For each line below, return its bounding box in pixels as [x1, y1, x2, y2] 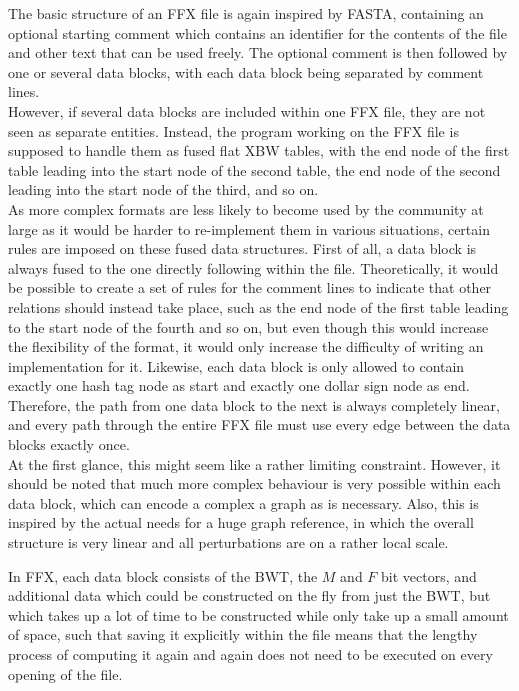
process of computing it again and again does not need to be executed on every [8, 644, 493, 664]
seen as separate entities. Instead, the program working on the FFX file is [8, 120, 459, 141]
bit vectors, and [381, 565, 477, 586]
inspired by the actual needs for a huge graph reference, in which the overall [8, 512, 474, 533]
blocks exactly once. [8, 434, 130, 455]
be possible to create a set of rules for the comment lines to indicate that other [8, 277, 492, 298]
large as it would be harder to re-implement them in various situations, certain [8, 218, 490, 239]
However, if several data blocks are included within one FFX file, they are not [8, 100, 486, 121]
